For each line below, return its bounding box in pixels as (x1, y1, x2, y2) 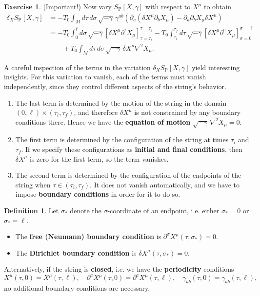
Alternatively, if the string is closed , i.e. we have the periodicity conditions (4, 264, 234, 274)
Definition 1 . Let (4, 205, 59, 216)
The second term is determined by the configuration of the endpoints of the (15, 170, 241, 180)
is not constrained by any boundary (134, 107, 241, 117)
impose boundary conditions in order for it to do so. (15, 189, 180, 199)
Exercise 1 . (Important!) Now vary (4, 1, 112, 11)
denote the (70, 205, 101, 216)
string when (15, 179, 51, 189)
